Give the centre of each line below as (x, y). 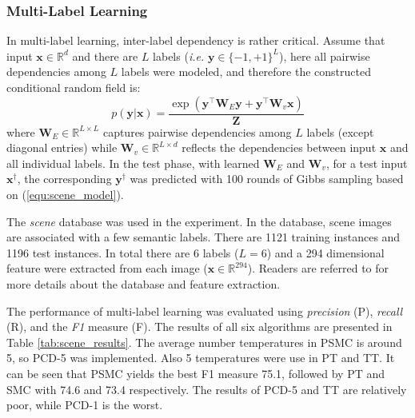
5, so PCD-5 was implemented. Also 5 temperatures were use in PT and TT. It (201, 358)
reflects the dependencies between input (279, 147)
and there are (105, 56)
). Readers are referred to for (318, 268)
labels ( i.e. (179, 56)
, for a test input (367, 163)
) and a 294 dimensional (325, 252)
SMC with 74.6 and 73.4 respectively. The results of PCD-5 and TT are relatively (207, 389)
